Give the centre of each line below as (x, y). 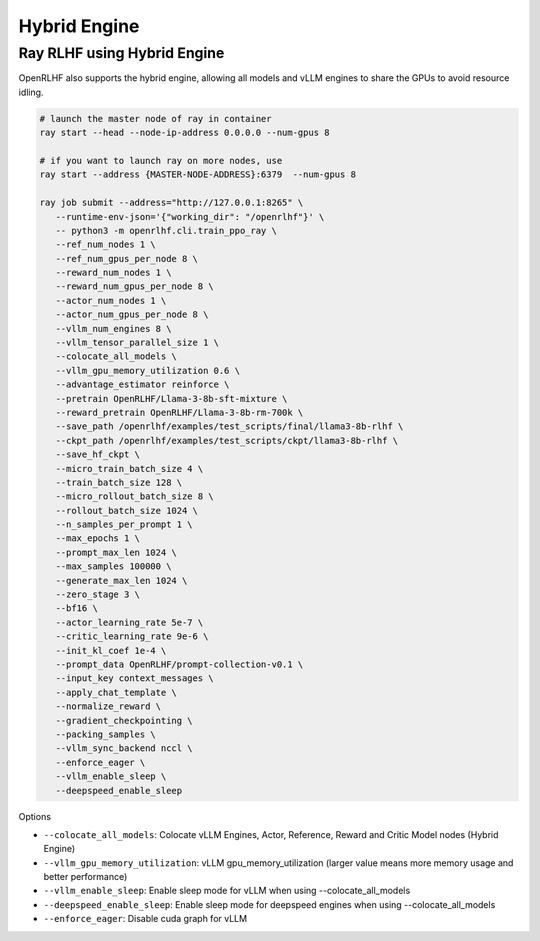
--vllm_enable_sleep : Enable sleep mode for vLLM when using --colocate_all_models (227, 891)
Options (35, 816)
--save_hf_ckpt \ (97, 454)
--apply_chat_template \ (116, 692)
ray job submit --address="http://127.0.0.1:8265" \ (171, 203)
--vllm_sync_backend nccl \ (124, 748)
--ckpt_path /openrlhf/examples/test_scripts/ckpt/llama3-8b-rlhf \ (227, 440)
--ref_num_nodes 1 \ (106, 244)
